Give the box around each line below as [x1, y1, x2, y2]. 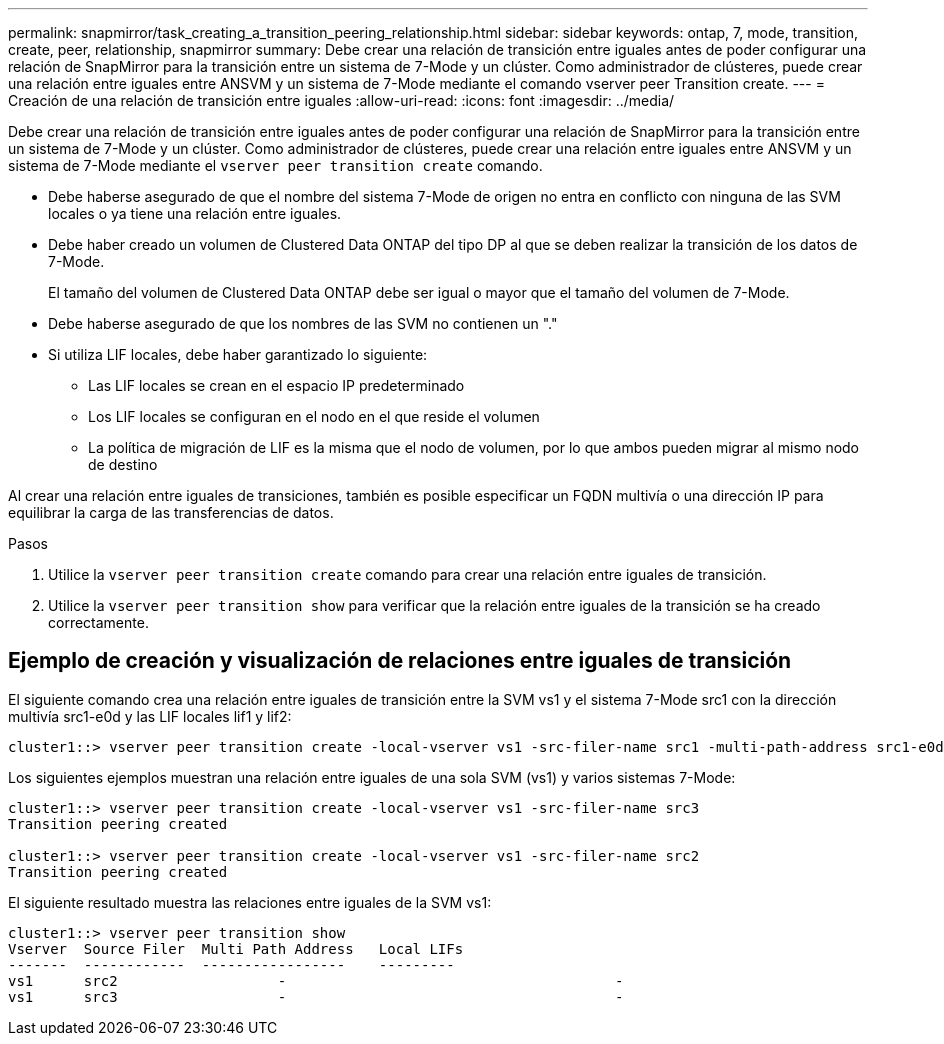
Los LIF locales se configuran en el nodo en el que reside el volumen [88, 408, 540, 425]
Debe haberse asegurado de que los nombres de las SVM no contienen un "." [48, 315, 558, 332]
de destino [88, 456, 158, 473]
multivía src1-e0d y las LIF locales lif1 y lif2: [8, 707, 292, 725]
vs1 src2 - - [8, 972, 624, 989]
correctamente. [48, 614, 149, 631]
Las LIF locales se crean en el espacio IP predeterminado [88, 377, 465, 394]
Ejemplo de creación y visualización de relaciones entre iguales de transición [8, 648, 792, 674]
